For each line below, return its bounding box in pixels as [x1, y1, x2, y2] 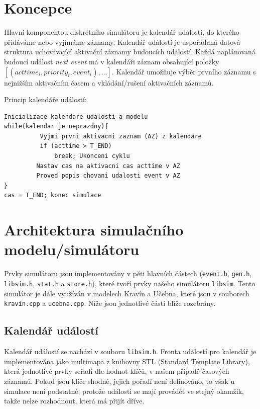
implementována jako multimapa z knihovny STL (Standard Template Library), [4, 356, 250, 366]
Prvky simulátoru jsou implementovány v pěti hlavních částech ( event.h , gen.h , [4, 268, 252, 279]
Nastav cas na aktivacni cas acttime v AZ [36, 162, 180, 170]
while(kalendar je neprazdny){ [4, 123, 108, 130]
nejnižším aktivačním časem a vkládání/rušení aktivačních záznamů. [4, 77, 214, 88]
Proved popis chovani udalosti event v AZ [36, 172, 180, 180]
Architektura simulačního [4, 219, 184, 240]
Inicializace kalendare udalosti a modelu [4, 113, 148, 120]
